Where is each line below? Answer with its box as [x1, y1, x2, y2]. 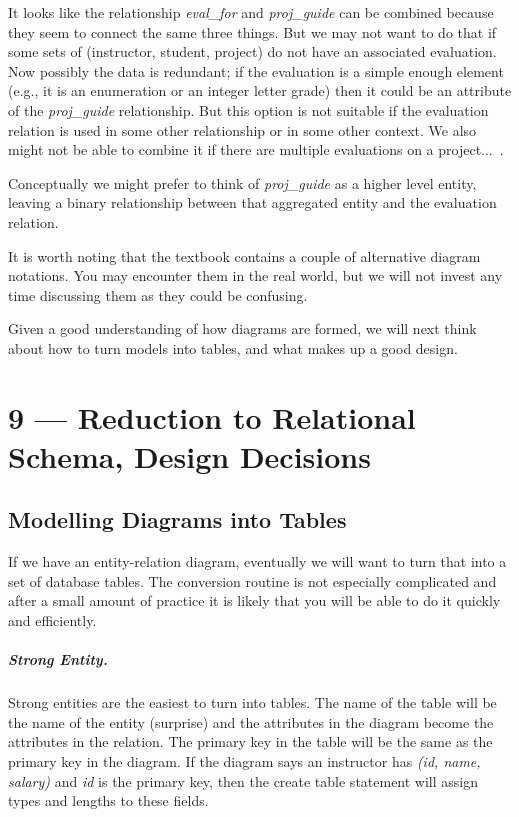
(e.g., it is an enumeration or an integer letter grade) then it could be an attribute [8, 80, 512, 101]
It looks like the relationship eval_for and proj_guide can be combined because [8, 2, 494, 22]
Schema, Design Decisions [8, 435, 371, 476]
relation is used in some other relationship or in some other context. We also [8, 119, 477, 140]
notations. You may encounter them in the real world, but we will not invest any [8, 265, 503, 286]
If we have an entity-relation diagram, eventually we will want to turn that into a [8, 551, 507, 572]
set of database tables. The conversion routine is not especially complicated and [8, 570, 497, 591]
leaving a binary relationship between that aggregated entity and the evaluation [8, 192, 497, 213]
